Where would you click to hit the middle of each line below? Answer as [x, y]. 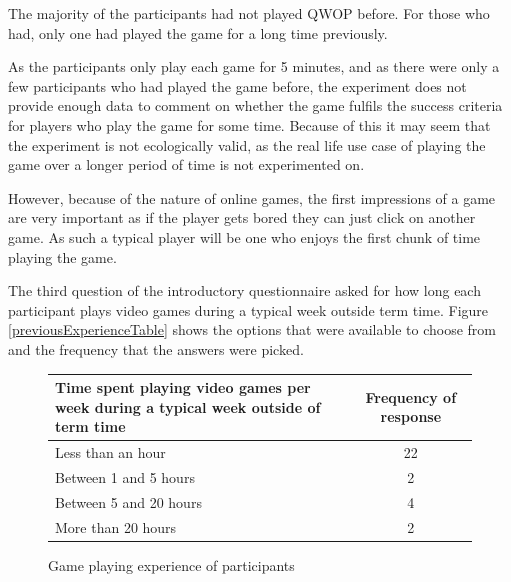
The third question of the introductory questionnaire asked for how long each [244, 290]
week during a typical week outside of [188, 406]
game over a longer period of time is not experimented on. [186, 164]
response [411, 416]
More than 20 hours [116, 526]
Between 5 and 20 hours [128, 501]
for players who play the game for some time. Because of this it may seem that [249, 124]
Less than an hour [110, 452]
